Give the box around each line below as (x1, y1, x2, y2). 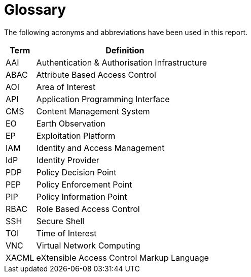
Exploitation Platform (36, 130, 116, 141)
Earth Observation (36, 118, 105, 129)
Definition (105, 45, 145, 55)
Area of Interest (36, 81, 96, 92)
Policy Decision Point (36, 167, 117, 177)
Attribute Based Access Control (36, 69, 156, 80)
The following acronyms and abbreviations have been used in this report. (4, 27, 248, 37)
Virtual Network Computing (36, 240, 140, 251)
